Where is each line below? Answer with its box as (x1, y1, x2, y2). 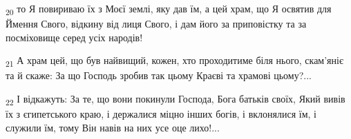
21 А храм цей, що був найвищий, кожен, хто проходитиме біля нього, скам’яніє (6, 53, 343, 69)
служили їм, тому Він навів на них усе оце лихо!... (6, 120, 220, 134)
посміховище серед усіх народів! (6, 30, 143, 44)
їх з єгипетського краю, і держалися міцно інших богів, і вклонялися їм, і (6, 107, 316, 121)
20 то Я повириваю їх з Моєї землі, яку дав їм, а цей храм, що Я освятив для (6, 1, 332, 17)
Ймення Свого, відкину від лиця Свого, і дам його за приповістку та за (6, 17, 307, 31)
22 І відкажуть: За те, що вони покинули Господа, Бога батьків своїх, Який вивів (6, 92, 345, 107)
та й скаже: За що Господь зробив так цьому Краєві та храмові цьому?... (6, 68, 312, 83)
